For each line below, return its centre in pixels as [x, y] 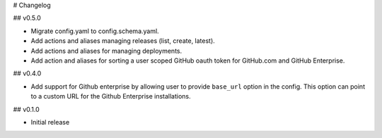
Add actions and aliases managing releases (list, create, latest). [123, 41]
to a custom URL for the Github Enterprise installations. [111, 96]
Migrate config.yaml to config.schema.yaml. [95, 31]
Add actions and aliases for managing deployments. [106, 51]
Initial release [50, 122]
